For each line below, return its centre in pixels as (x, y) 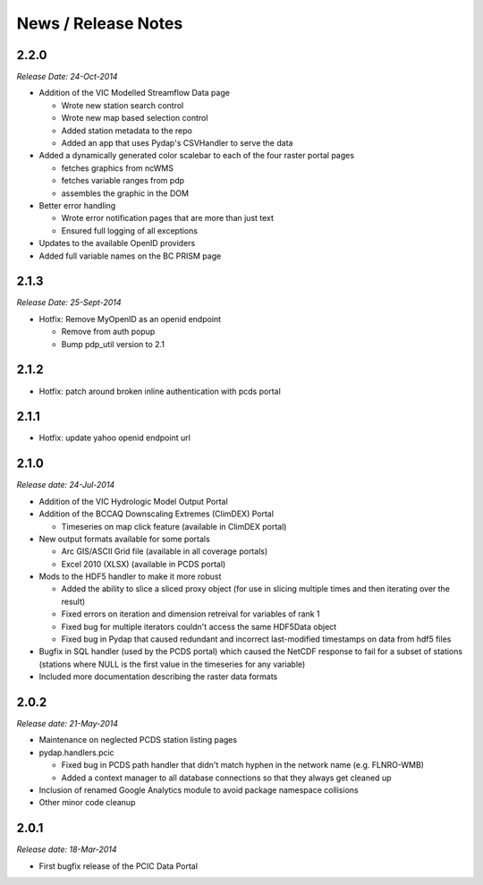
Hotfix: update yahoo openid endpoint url (115, 438)
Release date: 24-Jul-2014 (66, 485)
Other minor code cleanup (87, 803)
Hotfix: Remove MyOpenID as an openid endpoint (130, 319)
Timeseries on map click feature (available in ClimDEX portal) (174, 526)
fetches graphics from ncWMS (118, 168)
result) (73, 601)
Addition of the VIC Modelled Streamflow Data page (134, 93)
